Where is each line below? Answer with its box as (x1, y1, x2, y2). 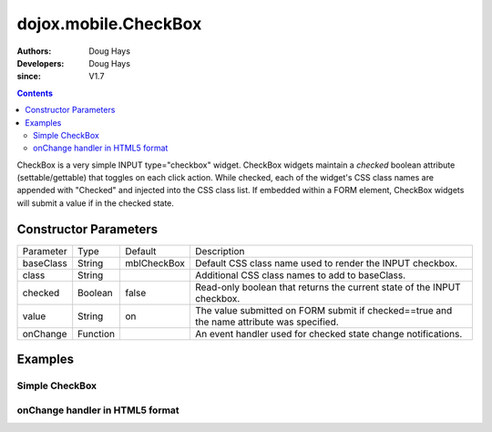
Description (194, 244, 245, 257)
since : (16, 71, 41, 82)
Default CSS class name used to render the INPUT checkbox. (194, 256, 458, 269)
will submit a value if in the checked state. (16, 197, 175, 209)
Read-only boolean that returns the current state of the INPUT (194, 281, 461, 293)
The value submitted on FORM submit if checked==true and (194, 303, 453, 316)
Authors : (16, 46, 52, 57)
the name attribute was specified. (194, 315, 339, 328)
